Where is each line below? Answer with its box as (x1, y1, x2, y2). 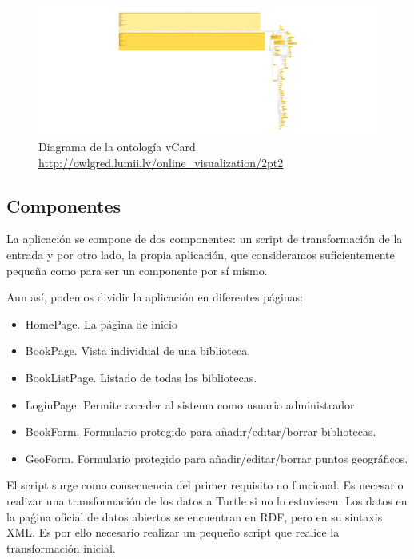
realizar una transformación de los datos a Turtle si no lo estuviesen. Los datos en (6, 493, 408, 509)
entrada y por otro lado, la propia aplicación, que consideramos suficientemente (6, 246, 395, 263)
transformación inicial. (6, 539, 116, 556)
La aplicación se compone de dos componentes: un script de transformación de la (6, 230, 403, 247)
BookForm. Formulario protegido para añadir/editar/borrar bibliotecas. (25, 423, 376, 440)
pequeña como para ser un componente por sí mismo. (6, 262, 268, 278)
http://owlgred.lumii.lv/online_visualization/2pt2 (38, 154, 284, 170)
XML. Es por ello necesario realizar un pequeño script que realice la (6, 524, 340, 541)
